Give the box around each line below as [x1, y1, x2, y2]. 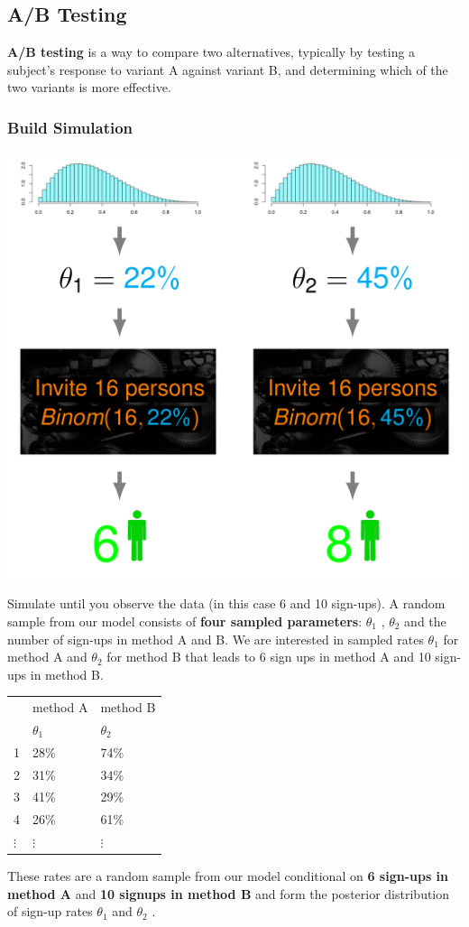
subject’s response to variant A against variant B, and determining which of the [7, 60, 448, 79]
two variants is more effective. [7, 78, 171, 97]
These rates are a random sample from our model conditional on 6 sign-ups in [7, 867, 449, 885]
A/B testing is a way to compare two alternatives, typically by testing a [7, 42, 416, 61]
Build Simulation [7, 116, 133, 138]
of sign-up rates [7, 902, 93, 921]
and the [404, 611, 446, 630]
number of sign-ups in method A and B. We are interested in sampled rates [7, 629, 424, 648]
